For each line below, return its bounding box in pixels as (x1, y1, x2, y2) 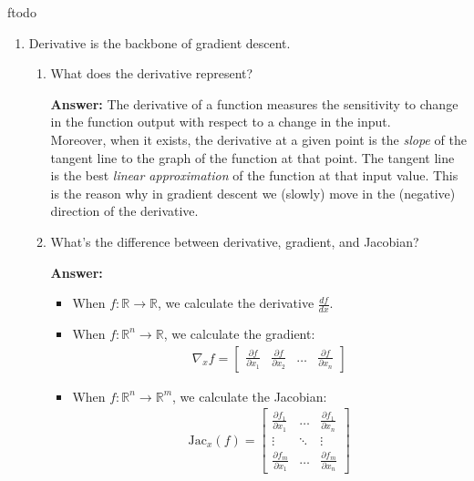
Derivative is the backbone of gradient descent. (28, 33, 291, 52)
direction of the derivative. (50, 201, 199, 220)
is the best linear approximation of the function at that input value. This (50, 166, 459, 185)
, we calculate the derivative (157, 293, 314, 312)
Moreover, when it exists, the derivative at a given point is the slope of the (50, 129, 467, 148)
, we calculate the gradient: (163, 323, 315, 343)
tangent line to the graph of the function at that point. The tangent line (50, 148, 455, 167)
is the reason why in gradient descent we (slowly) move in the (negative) (50, 183, 456, 202)
